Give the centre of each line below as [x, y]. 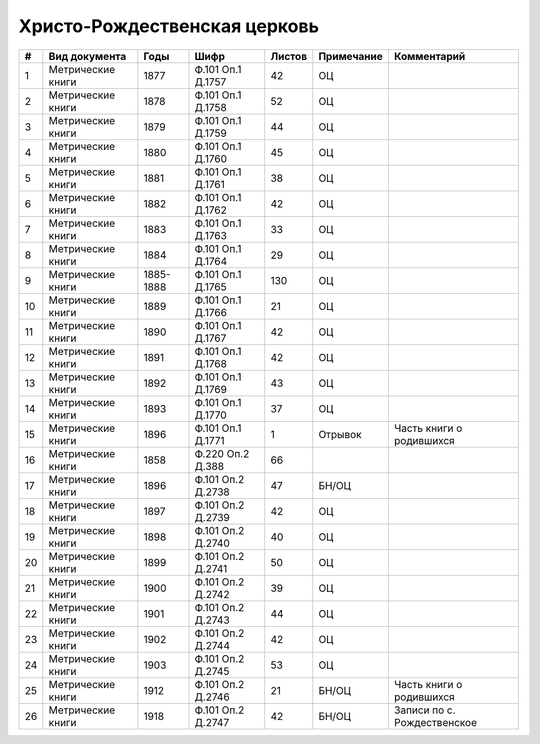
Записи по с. [424, 710]
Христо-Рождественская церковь [169, 26]
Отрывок [340, 434]
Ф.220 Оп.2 [222, 453]
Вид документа [87, 56]
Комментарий [429, 56]
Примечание [351, 56]
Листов [289, 56]
